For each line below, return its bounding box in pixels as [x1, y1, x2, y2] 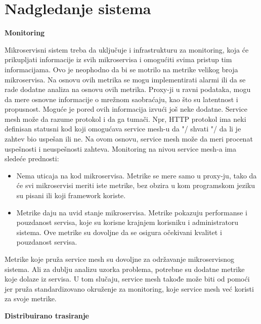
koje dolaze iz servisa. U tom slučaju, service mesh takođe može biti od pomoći [5, 273, 250, 284]
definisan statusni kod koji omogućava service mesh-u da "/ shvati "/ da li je [5, 123, 241, 134]
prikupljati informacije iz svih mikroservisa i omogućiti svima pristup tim [5, 54, 232, 65]
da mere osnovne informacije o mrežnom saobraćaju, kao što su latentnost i [5, 94, 238, 104]
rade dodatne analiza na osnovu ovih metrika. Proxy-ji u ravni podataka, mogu [5, 84, 251, 95]
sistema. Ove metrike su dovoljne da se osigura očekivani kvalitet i [16, 226, 222, 237]
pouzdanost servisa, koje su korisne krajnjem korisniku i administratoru [16, 217, 239, 227]
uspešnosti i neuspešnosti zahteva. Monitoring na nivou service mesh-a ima [5, 143, 237, 154]
